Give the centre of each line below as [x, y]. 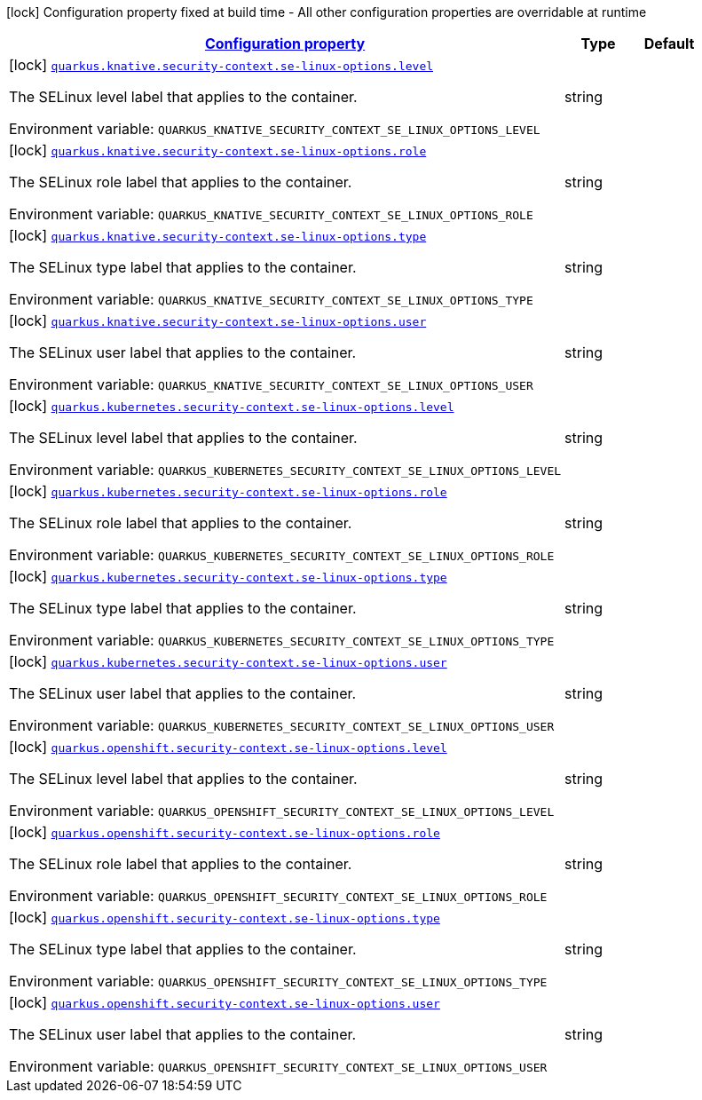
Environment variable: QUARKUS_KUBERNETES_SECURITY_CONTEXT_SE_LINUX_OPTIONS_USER [282, 725]
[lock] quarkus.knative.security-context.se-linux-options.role [218, 150]
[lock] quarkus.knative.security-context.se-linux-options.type [218, 235]
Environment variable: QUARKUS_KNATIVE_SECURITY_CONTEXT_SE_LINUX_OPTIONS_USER [271, 384]
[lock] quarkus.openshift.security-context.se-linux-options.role [225, 832]
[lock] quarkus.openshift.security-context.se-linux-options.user [225, 1002]
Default [669, 44]
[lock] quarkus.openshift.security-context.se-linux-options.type [225, 917]
